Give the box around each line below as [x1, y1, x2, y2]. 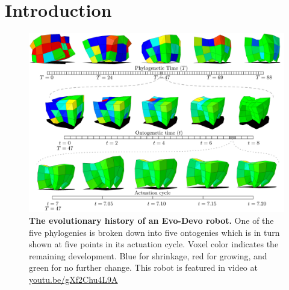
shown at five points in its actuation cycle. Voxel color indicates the [29, 238, 279, 250]
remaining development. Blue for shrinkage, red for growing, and [29, 249, 267, 262]
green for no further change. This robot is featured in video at [29, 261, 258, 274]
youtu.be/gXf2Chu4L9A [29, 273, 118, 285]
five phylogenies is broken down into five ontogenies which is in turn [29, 226, 280, 238]
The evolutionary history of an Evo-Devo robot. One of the [29, 214, 274, 227]
